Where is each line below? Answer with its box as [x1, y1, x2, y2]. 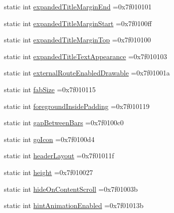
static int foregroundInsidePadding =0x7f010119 [4, 101, 150, 111]
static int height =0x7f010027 [4, 167, 93, 177]
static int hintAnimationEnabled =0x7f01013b [4, 200, 144, 211]
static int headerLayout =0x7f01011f [4, 150, 114, 161]
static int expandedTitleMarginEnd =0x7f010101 [4, 1, 152, 11]
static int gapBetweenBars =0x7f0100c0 [4, 117, 124, 128]
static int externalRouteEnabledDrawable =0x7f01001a [4, 68, 170, 78]
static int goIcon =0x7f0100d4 [4, 134, 95, 144]
